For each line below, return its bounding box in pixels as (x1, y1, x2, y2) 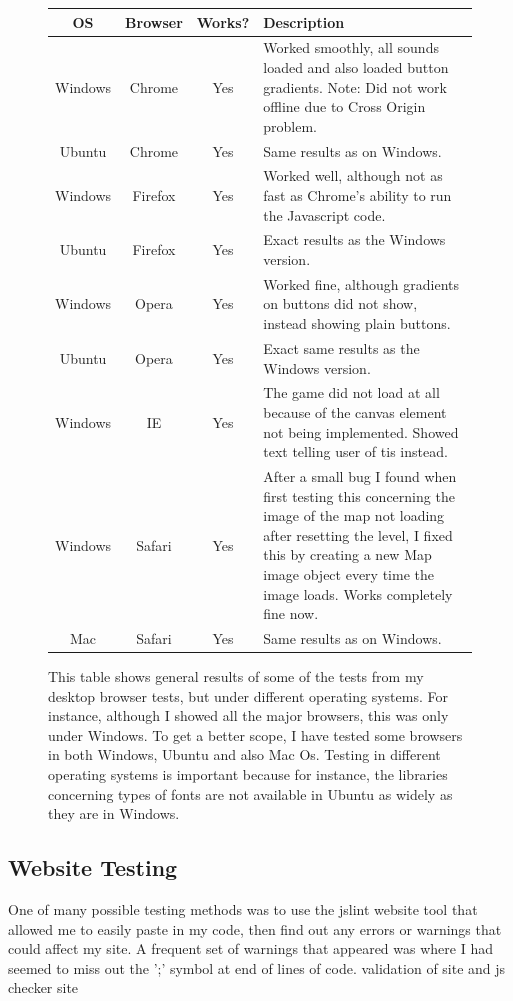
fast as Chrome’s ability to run (263, 185, 452, 205)
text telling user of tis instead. (263, 441, 448, 462)
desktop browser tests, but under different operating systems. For (48, 685, 448, 706)
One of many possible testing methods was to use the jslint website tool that (8, 899, 478, 920)
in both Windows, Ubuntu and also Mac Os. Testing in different (48, 744, 441, 765)
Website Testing (8, 852, 178, 883)
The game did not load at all (263, 382, 440, 403)
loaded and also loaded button (263, 56, 449, 77)
